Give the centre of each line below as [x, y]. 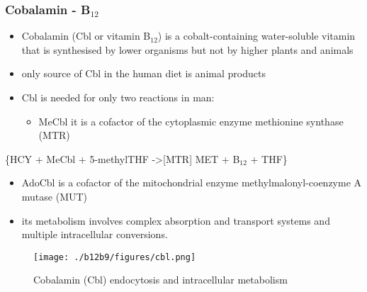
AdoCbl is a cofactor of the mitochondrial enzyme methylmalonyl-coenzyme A [192, 182]
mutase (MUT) [55, 196]
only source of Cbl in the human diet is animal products [143, 73]
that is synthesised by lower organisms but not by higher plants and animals [187, 49]
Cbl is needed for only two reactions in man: [118, 97]
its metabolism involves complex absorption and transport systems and [176, 220]
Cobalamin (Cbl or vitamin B [86, 36]
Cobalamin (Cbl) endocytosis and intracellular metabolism [160, 280]
